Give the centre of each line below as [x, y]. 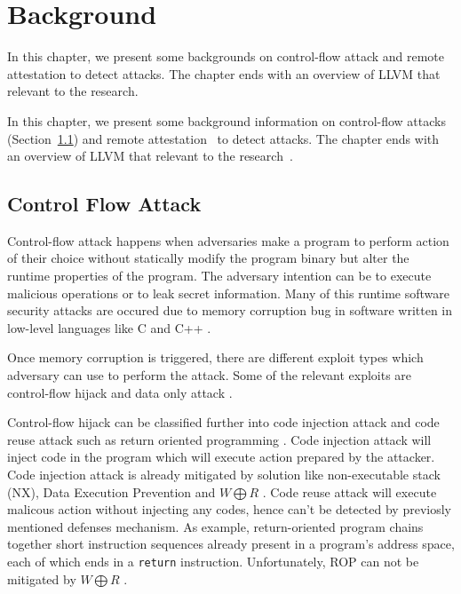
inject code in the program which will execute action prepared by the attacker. [221, 457]
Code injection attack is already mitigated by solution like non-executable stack [224, 475]
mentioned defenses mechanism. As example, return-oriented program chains [215, 526]
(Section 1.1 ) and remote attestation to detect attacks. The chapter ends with [223, 138]
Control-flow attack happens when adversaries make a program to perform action [228, 240]
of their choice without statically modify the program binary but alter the [208, 258]
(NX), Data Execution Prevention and [111, 491]
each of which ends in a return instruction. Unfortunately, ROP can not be [213, 561]
